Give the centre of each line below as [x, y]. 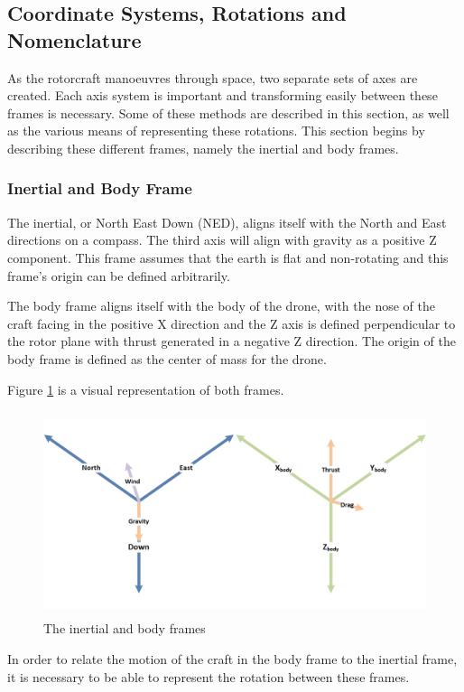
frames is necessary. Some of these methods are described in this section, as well [228, 112]
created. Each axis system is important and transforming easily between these [223, 95]
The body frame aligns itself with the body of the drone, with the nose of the [221, 306]
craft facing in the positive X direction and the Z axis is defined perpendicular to [232, 323]
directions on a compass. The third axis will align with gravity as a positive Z [222, 240]
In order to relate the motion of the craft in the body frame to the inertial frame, [232, 659]
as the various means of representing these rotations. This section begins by [216, 131]
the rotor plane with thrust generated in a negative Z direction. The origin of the [232, 341]
